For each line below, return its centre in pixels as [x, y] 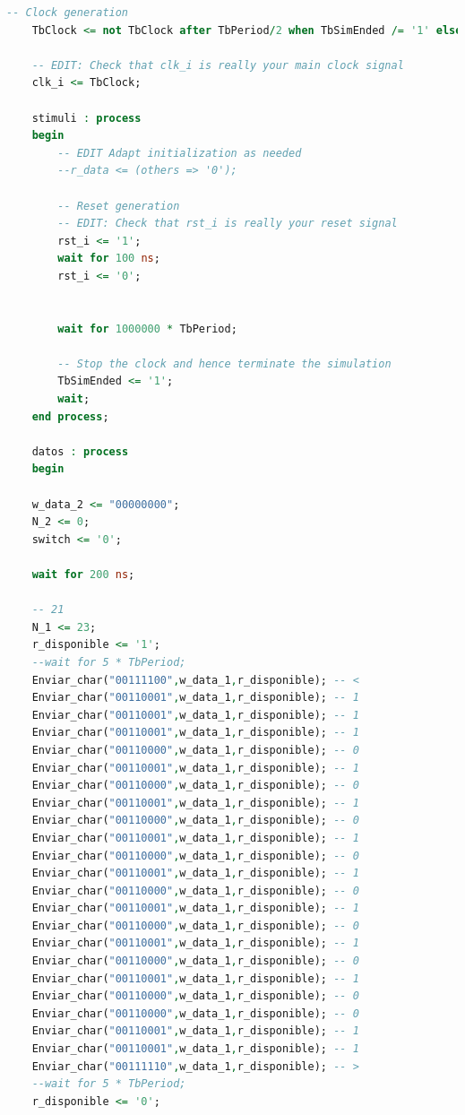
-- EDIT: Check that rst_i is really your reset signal [228, 224]
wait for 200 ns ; [83, 575]
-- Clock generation [68, 13]
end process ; [70, 416]
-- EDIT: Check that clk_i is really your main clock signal [218, 65]
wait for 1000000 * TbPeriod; [147, 328]
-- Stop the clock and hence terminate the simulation [224, 363]
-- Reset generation [119, 206]
